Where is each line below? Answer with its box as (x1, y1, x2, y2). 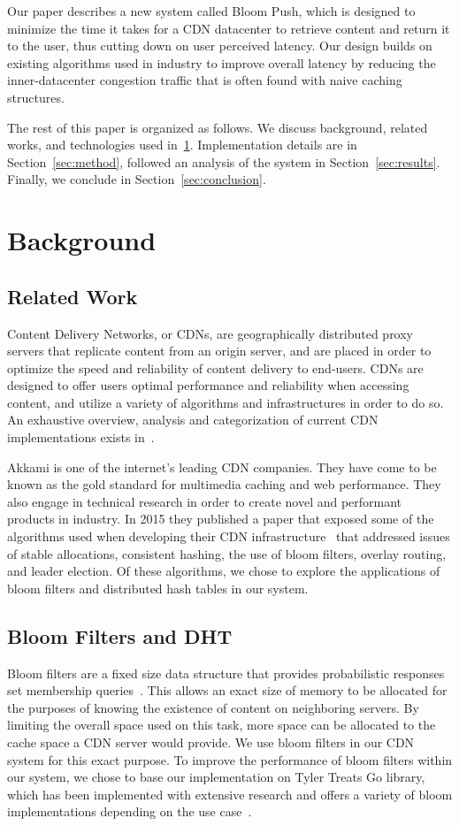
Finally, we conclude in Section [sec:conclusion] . (7, 170, 266, 188)
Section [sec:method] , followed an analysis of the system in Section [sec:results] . (7, 152, 440, 171)
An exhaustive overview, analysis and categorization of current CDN (7, 410, 379, 429)
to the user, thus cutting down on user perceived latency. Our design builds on (7, 36, 432, 55)
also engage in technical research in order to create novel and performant (7, 492, 402, 510)
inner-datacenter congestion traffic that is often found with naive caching (7, 71, 402, 89)
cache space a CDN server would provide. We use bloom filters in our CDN (7, 733, 415, 751)
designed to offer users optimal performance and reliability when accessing (7, 376, 409, 394)
